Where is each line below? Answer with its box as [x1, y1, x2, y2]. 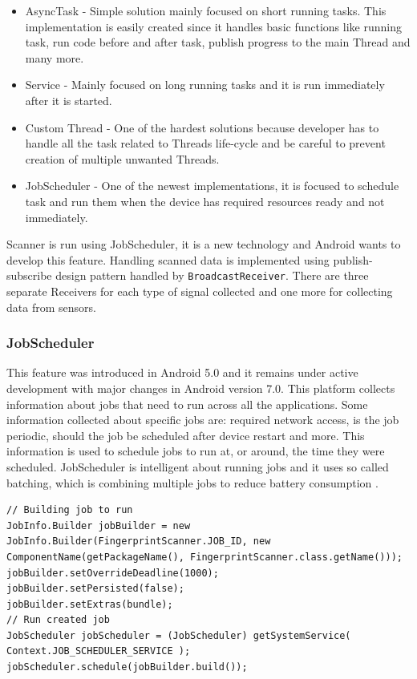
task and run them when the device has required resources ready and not [25, 192, 385, 209]
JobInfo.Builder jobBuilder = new [6, 519, 191, 531]
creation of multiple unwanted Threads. [25, 150, 220, 167]
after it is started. [25, 91, 112, 108]
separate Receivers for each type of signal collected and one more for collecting [6, 282, 393, 299]
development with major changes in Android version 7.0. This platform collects [6, 379, 395, 396]
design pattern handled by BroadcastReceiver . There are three [55, 267, 369, 284]
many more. [25, 49, 84, 66]
